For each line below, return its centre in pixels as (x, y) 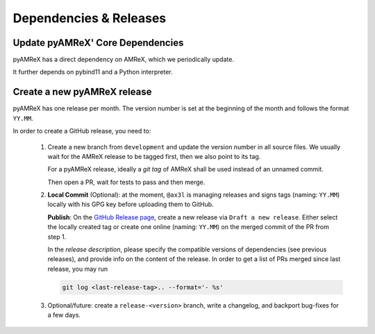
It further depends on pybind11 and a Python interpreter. (93, 72)
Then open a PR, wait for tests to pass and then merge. (126, 182)
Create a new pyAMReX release (82, 92)
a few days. (64, 315)
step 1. (57, 237)
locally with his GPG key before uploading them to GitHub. (131, 204)
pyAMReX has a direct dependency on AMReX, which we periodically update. (123, 60)
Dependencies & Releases (90, 18)
